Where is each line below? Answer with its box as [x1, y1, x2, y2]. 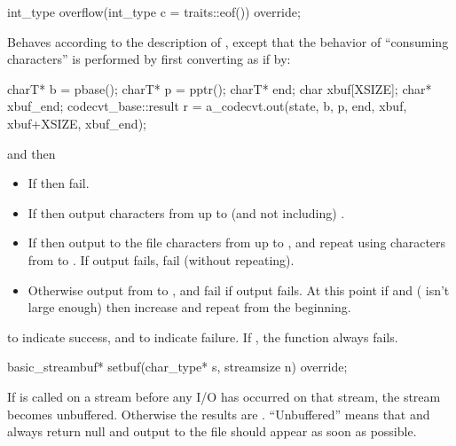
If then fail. [28, 174, 90, 192]
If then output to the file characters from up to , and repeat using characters [28, 233, 446, 252]
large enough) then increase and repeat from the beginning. [28, 298, 351, 317]
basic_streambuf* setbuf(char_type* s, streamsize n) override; [7, 357, 348, 376]
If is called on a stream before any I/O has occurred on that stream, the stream [7, 387, 441, 405]
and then [7, 144, 56, 162]
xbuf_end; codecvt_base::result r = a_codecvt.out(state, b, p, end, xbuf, [7, 97, 407, 115]
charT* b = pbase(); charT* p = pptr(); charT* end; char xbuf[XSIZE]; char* [7, 79, 432, 98]
